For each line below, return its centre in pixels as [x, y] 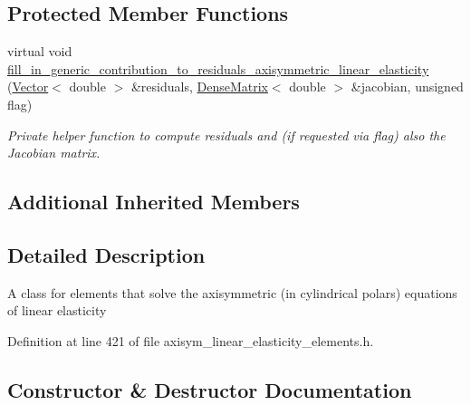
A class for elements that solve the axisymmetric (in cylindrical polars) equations [232, 292]
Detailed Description [106, 254]
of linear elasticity [57, 310]
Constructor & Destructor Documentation [210, 389]
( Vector [28, 87]
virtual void [40, 51]
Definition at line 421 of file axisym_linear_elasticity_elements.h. [191, 340]
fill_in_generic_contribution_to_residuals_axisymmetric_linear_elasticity [218, 68]
